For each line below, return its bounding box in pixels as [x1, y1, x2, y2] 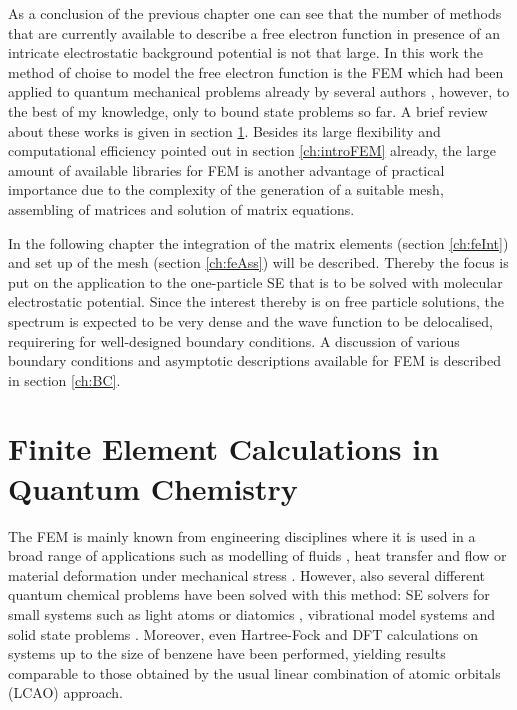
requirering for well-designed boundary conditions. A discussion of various [8, 330, 460, 351]
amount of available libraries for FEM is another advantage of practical [8, 159, 445, 180]
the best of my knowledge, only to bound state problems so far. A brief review [8, 100, 488, 121]
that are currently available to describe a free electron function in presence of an [8, 22, 500, 43]
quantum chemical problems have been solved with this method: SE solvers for [8, 584, 490, 605]
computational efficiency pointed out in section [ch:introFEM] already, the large [8, 140, 496, 161]
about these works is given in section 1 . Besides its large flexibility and [8, 120, 441, 141]
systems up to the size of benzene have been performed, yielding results [8, 643, 446, 664]
